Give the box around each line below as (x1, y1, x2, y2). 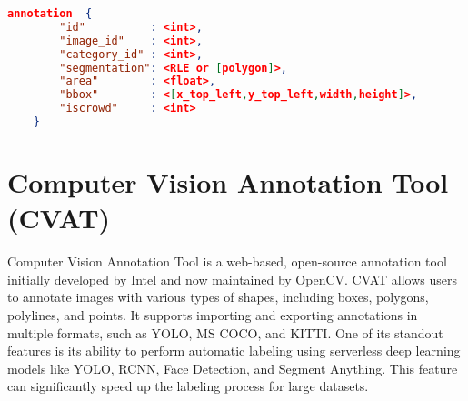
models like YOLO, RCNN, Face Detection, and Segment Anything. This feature (7, 358, 458, 377)
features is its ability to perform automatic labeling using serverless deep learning (7, 341, 461, 360)
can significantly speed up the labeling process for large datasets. (7, 376, 369, 396)
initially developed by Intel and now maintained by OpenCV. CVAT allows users (7, 269, 457, 288)
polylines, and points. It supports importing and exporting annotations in (7, 305, 418, 324)
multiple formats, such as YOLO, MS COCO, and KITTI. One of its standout (7, 323, 443, 342)
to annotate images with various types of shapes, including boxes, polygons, (7, 287, 429, 306)
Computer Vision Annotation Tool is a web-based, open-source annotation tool (7, 252, 447, 271)
